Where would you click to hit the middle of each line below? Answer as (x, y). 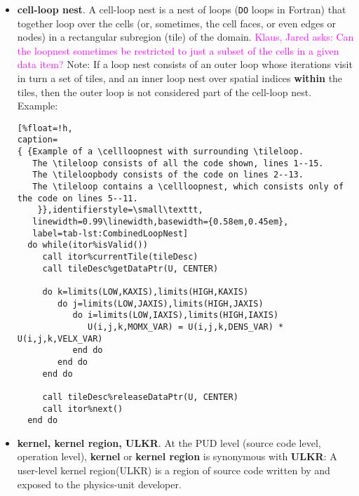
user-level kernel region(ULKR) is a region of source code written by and (174, 470)
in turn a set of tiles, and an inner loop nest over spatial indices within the (180, 78)
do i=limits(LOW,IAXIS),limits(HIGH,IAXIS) (176, 315)
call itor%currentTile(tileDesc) (120, 257)
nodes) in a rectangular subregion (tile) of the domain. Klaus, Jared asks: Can (185, 37)
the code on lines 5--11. (77, 198)
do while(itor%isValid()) (88, 245)
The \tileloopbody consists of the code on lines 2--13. (168, 175)
